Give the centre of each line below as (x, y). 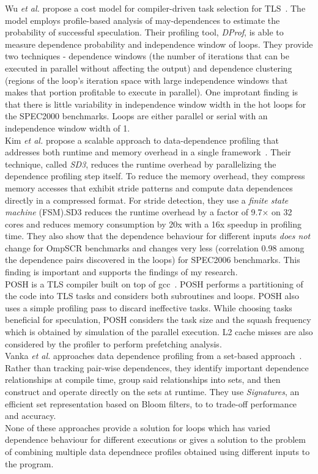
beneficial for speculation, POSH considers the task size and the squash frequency (158, 320)
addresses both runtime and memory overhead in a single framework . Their (148, 152)
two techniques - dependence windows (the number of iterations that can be (147, 56)
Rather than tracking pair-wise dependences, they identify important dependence (157, 367)
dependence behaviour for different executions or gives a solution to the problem (155, 439)
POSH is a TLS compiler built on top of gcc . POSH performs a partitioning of (154, 283)
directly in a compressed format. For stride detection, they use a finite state (147, 200)
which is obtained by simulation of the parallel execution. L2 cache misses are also (159, 332)
